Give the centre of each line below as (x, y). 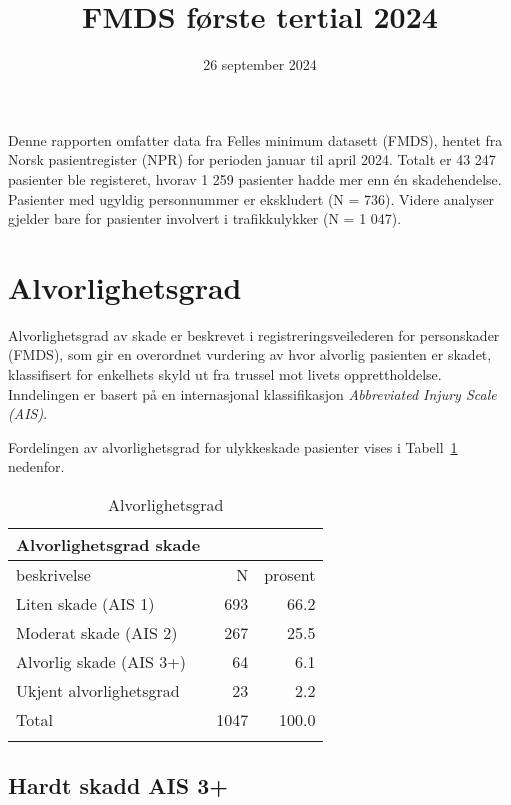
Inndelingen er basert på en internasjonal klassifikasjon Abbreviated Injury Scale (252, 393)
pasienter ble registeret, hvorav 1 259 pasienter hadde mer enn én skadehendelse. (255, 178)
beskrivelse (53, 574)
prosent (290, 574)
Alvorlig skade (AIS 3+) (101, 661)
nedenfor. (36, 466)
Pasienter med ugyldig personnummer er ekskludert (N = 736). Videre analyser (251, 198)
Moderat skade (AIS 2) (97, 632)
